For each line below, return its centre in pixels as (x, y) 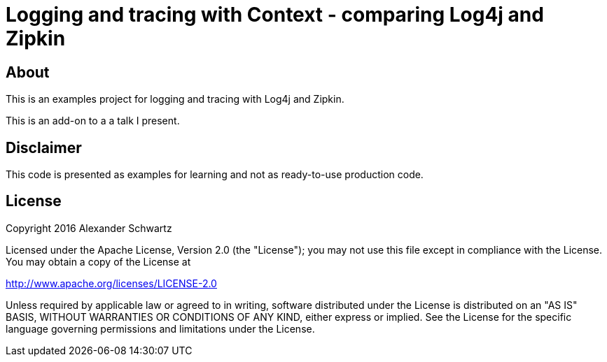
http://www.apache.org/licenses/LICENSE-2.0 (111, 283)
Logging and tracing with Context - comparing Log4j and (275, 15)
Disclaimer (44, 147)
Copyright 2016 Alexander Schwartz (89, 228)
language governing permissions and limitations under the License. (160, 328)
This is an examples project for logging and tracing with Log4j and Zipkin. (175, 99)
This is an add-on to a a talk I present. (93, 121)
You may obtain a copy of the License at (98, 261)
